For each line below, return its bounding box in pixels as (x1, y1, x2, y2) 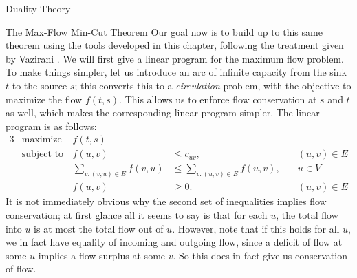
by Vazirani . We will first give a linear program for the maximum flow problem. (6, 51, 344, 65)
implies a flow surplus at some (38, 248, 166, 262)
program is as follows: (6, 118, 97, 133)
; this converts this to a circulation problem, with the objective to (74, 78, 351, 92)
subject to (21, 149, 64, 160)
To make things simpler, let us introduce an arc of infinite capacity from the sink (6, 65, 347, 79)
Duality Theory (6, 1, 71, 15)
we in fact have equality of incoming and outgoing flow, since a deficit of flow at (6, 235, 343, 249)
